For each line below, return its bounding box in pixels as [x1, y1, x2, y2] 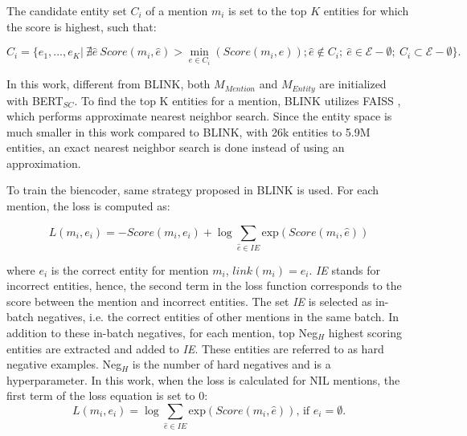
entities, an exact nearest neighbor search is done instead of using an [6, 139, 345, 156]
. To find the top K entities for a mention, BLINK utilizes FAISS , [74, 92, 401, 108]
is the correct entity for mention [51, 261, 209, 278]
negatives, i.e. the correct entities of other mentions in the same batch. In [37, 308, 399, 325]
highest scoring [328, 324, 402, 340]
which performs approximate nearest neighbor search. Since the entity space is [6, 108, 392, 124]
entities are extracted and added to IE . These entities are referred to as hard [6, 340, 384, 357]
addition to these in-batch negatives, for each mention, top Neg [6, 324, 318, 340]
